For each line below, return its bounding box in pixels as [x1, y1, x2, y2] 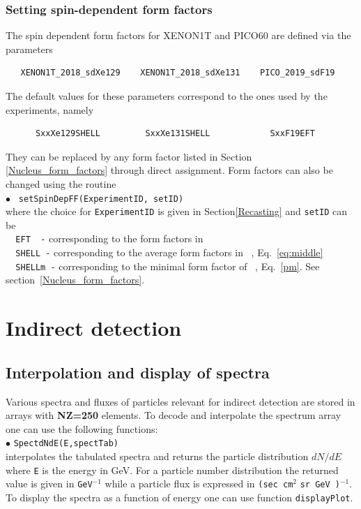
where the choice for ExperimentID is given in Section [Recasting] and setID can [6, 204, 348, 219]
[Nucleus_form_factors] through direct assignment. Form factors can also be [6, 163, 333, 177]
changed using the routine [6, 176, 116, 191]
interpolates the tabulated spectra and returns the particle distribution [6, 449, 309, 464]
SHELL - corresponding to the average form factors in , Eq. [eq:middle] [15, 245, 323, 260]
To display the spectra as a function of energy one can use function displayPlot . [6, 489, 353, 504]
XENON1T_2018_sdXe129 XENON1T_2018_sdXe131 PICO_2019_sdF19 [20, 68, 335, 78]
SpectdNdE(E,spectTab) [13, 438, 119, 449]
